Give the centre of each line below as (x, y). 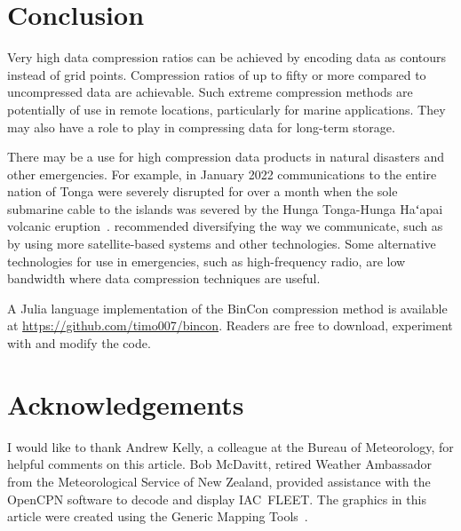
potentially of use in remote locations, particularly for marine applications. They (227, 109)
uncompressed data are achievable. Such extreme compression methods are (210, 92)
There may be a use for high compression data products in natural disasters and (226, 157)
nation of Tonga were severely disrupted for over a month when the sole (203, 191)
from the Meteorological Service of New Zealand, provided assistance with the (219, 481)
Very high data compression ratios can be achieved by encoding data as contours (227, 57)
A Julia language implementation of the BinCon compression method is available (227, 308)
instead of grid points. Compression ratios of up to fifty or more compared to (217, 74)
